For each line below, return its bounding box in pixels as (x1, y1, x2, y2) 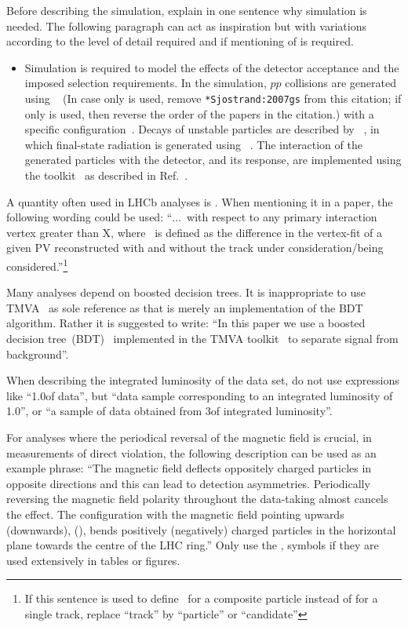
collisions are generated (285, 75, 396, 91)
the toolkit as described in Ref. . (24, 167, 188, 183)
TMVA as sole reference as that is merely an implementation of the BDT (6, 299, 363, 315)
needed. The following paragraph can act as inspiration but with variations (6, 17, 366, 34)
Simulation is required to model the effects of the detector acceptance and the (24, 59, 399, 75)
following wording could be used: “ (6, 209, 173, 225)
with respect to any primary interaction (187, 209, 377, 225)
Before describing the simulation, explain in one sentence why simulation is (6, 2, 367, 18)
